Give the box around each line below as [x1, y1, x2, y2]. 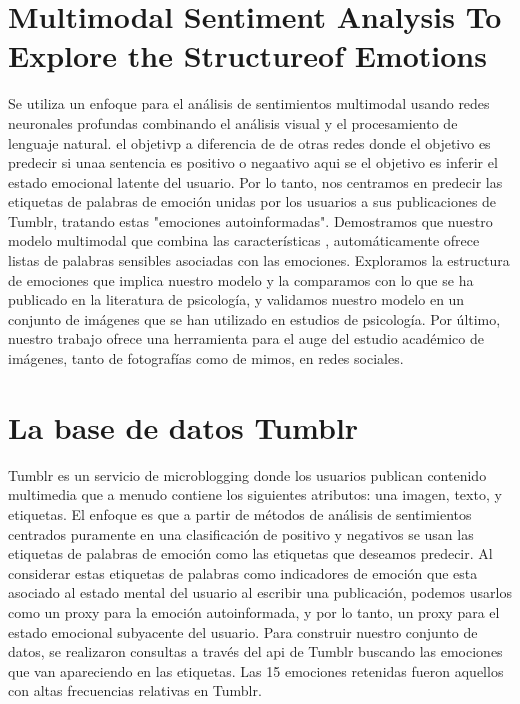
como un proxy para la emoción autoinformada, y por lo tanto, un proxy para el [8, 601, 500, 622]
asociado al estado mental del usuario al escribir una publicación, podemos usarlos [8, 582, 512, 603]
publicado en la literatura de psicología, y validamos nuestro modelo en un [8, 289, 465, 310]
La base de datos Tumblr [8, 406, 359, 447]
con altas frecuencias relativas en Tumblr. [8, 680, 262, 701]
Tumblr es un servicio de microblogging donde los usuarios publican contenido [8, 464, 487, 485]
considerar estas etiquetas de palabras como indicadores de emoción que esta [8, 562, 478, 583]
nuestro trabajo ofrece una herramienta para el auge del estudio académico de [8, 328, 484, 349]
